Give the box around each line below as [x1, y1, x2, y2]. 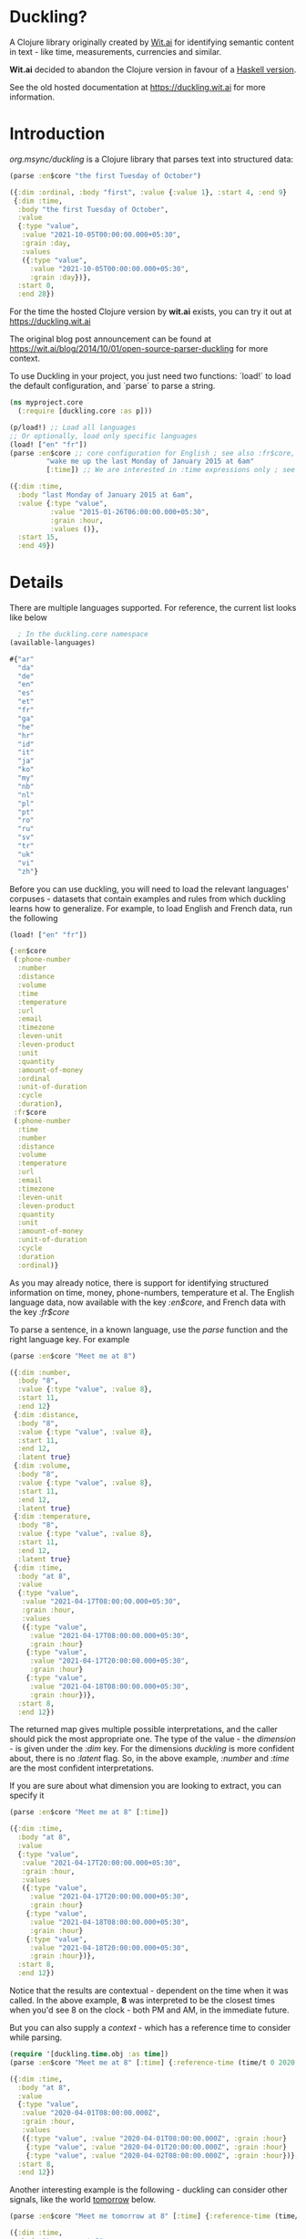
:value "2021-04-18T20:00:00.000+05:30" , [29, 1943, 189, 1952]
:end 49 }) [17, 541, 55, 551]
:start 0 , [17, 281, 55, 290]
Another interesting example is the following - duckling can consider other [9, 2184, 289, 2195]
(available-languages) [9, 637, 96, 647]
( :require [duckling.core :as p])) [17, 406, 153, 415]
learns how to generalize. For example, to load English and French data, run [9, 902, 293, 914]
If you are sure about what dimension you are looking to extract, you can [9, 1781, 282, 1792]
